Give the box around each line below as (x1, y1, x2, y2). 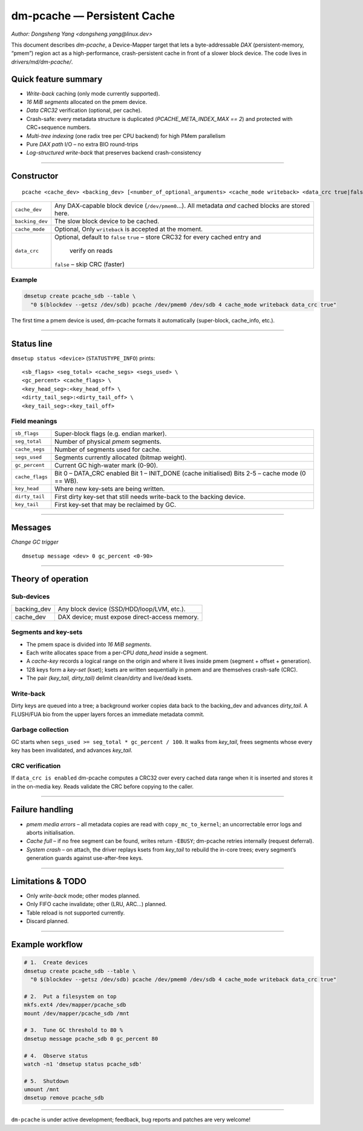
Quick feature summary (11, 74, 103, 84)
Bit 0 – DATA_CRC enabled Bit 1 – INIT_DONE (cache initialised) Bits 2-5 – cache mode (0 (54, 469, 306, 477)
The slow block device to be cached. (54, 217, 160, 226)
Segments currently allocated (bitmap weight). (54, 453, 187, 461)
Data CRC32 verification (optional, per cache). (26, 106, 142, 114)
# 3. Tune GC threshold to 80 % (24, 1027, 123, 1034)
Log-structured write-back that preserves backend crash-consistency (26, 149, 202, 157)
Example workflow (11, 939, 83, 950)
